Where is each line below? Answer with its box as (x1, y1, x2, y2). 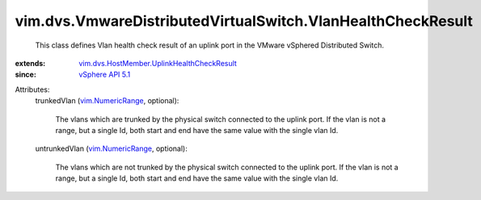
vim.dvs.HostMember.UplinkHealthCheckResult (78, 58, 238, 68)
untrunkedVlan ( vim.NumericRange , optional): (35, 144, 188, 153)
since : (15, 69, 36, 80)
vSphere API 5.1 (78, 69, 131, 80)
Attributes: (15, 85, 50, 94)
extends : (15, 58, 46, 68)
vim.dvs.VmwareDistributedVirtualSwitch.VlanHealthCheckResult (15, 12, 473, 30)
